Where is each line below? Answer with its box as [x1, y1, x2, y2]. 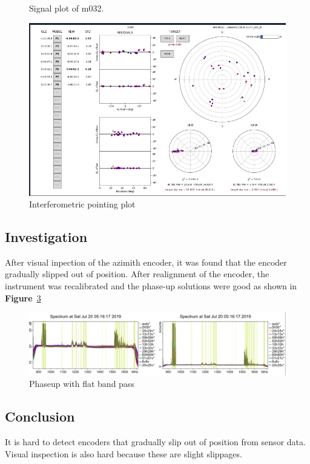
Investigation [5, 227, 88, 246]
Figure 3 [5, 291, 41, 304]
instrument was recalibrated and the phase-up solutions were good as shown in [5, 280, 297, 292]
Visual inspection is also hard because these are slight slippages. [5, 447, 242, 460]
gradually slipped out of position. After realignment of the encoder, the [5, 267, 269, 280]
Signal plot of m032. [29, 2, 104, 14]
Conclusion [5, 407, 75, 426]
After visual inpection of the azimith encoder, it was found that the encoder [5, 255, 287, 268]
